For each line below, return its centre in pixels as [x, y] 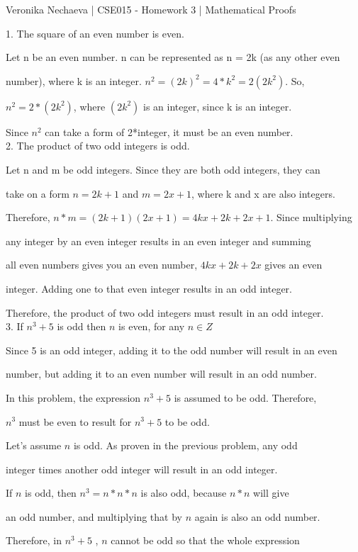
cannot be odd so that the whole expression [205, 540]
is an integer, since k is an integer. [218, 106]
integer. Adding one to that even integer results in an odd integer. [149, 288]
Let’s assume [34, 445]
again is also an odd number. [257, 516]
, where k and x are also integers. [263, 193]
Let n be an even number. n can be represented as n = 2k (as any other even [173, 57]
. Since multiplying [311, 217]
